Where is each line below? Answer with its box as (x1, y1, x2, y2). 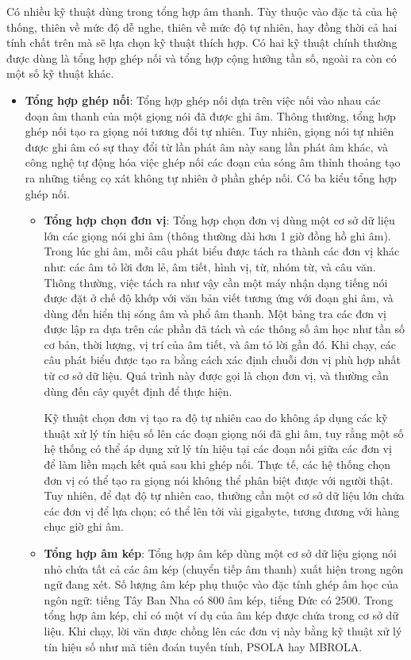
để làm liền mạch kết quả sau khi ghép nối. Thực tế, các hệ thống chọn (44, 456, 390, 473)
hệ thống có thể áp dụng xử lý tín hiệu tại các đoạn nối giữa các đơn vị (44, 440, 392, 457)
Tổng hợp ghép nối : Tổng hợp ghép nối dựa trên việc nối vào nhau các (25, 91, 381, 108)
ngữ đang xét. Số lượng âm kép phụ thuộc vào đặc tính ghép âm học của (44, 576, 399, 593)
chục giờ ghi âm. (44, 518, 124, 535)
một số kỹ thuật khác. (6, 65, 114, 82)
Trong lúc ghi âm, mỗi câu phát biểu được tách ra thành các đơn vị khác (44, 243, 400, 259)
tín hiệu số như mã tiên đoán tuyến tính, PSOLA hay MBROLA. (44, 638, 363, 654)
